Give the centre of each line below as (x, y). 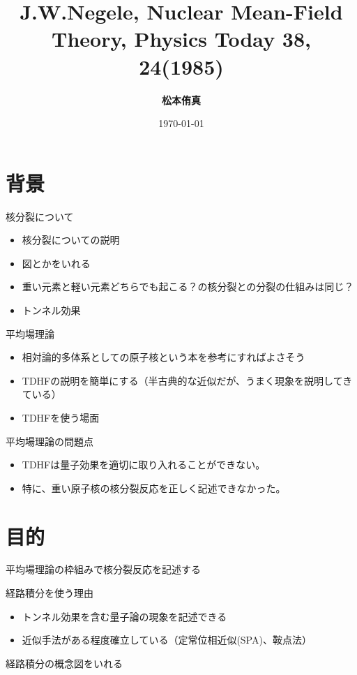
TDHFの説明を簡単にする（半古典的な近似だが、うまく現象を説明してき (187, 380)
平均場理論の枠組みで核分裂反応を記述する (103, 569)
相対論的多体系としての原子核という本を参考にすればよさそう (164, 357)
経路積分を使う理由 (50, 593)
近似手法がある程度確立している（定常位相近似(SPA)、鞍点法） (167, 640)
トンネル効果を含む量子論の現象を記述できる (124, 616)
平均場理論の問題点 (50, 441)
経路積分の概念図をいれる (64, 663)
